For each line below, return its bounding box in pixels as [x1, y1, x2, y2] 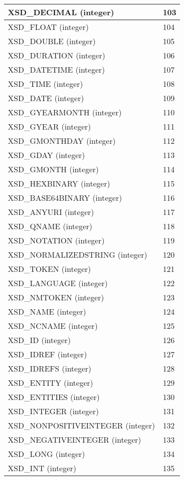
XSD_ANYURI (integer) [8, 206, 94, 217]
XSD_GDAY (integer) [8, 149, 85, 160]
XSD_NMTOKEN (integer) [8, 292, 104, 303]
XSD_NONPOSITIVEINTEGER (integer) [8, 420, 155, 431]
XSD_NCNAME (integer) [8, 320, 98, 331]
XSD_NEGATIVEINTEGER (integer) [8, 434, 141, 445]
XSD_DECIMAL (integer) [8, 6, 115, 18]
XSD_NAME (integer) [8, 306, 87, 317]
